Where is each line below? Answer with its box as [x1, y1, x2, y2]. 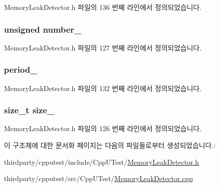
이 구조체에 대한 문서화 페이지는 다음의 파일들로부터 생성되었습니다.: [4, 140, 216, 150]
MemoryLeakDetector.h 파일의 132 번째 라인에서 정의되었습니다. [4, 83, 202, 93]
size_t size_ [4, 104, 55, 116]
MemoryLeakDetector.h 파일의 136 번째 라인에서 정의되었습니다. [4, 2, 202, 12]
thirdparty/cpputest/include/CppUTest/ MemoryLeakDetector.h [4, 156, 199, 167]
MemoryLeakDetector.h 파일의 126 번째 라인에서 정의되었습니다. [4, 123, 202, 134]
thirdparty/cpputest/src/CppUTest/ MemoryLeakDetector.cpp [4, 173, 193, 184]
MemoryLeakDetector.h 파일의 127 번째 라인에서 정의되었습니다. [4, 42, 202, 52]
